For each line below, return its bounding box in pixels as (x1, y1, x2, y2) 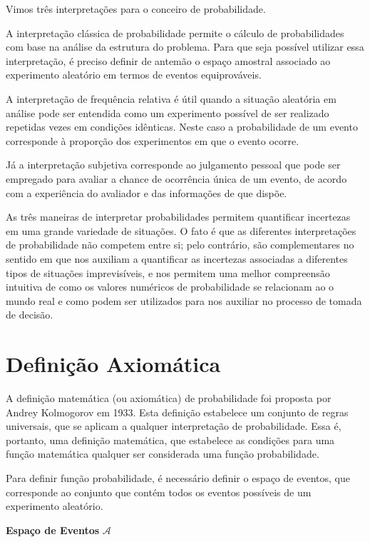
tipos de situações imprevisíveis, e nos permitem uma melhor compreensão (6, 265, 330, 280)
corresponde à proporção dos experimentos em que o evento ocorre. (6, 133, 299, 148)
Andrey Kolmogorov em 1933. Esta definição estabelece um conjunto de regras (6, 404, 349, 419)
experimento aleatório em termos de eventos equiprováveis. (6, 67, 262, 82)
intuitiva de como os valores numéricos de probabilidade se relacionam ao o (6, 279, 334, 294)
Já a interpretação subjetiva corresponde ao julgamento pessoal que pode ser (6, 157, 341, 172)
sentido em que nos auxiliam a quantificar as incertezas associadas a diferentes (6, 251, 348, 266)
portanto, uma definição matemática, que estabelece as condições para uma (6, 432, 335, 447)
